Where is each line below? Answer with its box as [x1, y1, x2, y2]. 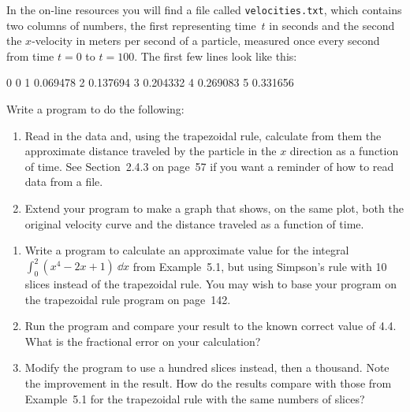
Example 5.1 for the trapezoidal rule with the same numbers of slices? [24, 390, 365, 406]
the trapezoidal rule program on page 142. [24, 291, 231, 307]
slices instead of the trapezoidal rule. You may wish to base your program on [24, 276, 397, 292]
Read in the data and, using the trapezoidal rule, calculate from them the [24, 127, 382, 143]
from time [6, 47, 54, 64]
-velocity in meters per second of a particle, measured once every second [32, 32, 380, 49]
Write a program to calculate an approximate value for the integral [24, 242, 349, 258]
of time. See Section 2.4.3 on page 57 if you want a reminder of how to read [24, 158, 394, 174]
